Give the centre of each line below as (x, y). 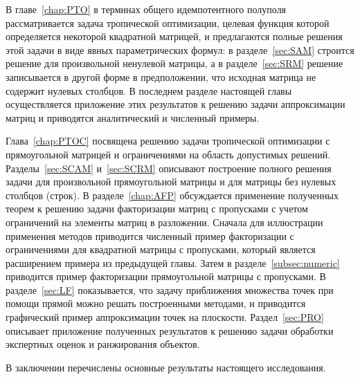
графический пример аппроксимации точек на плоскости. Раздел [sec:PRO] (165, 317)
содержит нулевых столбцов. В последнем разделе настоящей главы (149, 90)
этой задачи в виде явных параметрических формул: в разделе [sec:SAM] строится (180, 49)
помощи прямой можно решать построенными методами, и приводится (156, 303)
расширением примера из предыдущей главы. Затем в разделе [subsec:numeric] (173, 262)
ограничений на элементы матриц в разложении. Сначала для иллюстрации (164, 222)
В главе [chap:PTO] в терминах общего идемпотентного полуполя (146, 9)
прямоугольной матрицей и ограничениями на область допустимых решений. (168, 154)
